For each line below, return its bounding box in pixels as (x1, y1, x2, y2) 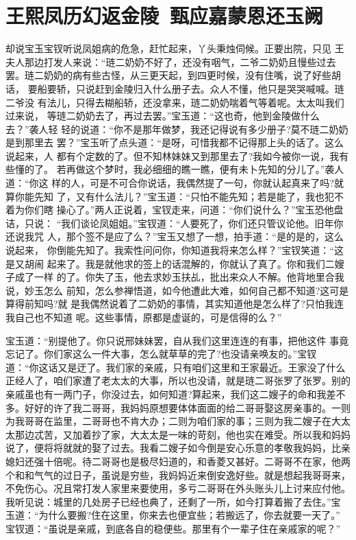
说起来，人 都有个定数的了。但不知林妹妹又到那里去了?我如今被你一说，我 (5, 148, 340, 163)
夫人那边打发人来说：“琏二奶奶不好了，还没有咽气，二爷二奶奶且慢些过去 (5, 54, 336, 69)
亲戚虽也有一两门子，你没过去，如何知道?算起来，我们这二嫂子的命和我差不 (5, 386, 346, 401)
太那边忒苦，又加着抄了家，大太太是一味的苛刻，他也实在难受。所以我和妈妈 (5, 427, 351, 441)
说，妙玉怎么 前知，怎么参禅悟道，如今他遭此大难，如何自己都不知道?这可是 (5, 283, 349, 297)
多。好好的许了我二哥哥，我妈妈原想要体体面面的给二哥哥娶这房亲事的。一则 (5, 400, 351, 414)
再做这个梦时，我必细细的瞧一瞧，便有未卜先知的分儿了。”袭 (66, 162, 335, 176)
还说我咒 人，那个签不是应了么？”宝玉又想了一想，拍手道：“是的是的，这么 (5, 229, 344, 244)
